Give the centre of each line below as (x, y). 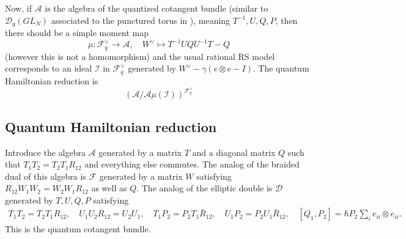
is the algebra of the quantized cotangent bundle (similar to (157, 8)
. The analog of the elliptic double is (205, 188)
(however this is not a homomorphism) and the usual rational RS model (140, 56)
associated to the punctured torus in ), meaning (141, 20)
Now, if (18, 8)
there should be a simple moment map (77, 33)
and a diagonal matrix (234, 152)
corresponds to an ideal (49, 68)
